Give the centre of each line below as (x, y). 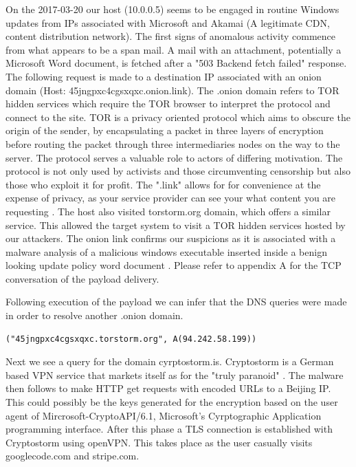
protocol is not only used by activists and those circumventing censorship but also (178, 171)
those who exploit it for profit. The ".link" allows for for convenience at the (163, 184)
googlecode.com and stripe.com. (73, 456)
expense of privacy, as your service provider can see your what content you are (171, 198)
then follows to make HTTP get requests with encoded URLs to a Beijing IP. (168, 388)
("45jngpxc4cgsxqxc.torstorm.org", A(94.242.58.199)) (131, 339)
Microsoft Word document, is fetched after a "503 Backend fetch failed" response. (176, 63)
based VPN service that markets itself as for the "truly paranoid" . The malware (175, 374)
